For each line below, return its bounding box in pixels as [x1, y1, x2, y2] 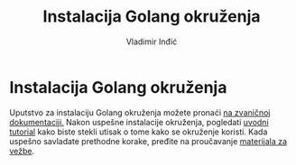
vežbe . [9, 145, 35, 156]
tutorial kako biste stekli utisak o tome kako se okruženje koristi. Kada [9, 126, 268, 137]
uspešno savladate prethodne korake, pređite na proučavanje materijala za [9, 135, 287, 146]
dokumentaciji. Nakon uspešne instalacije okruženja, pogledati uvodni [9, 116, 269, 127]
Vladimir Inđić [125, 36, 178, 47]
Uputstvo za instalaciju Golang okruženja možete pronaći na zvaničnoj [9, 106, 271, 118]
